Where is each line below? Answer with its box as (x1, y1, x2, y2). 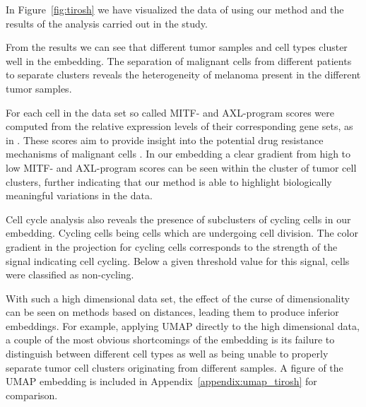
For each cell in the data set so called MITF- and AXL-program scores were (6, 105, 334, 119)
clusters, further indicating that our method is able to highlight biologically (6, 174, 332, 189)
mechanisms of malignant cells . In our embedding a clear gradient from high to (6, 146, 351, 161)
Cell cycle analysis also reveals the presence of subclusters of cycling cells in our (6, 211, 351, 226)
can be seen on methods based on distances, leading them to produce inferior (6, 305, 339, 319)
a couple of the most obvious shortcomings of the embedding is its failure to (6, 332, 335, 347)
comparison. (6, 387, 58, 402)
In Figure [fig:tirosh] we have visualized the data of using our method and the (6, 2, 344, 16)
